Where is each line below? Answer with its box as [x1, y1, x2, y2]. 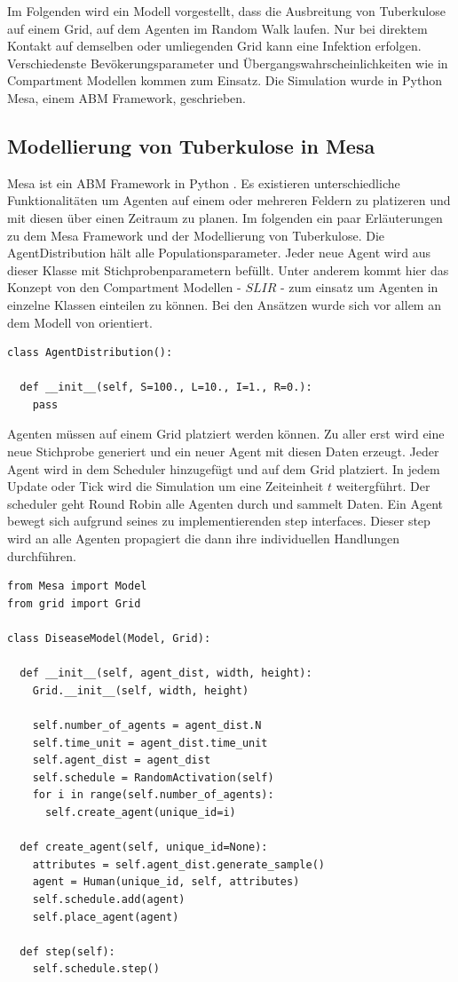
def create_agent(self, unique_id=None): [20, 841, 268, 854]
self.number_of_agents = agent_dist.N [32, 718, 262, 732]
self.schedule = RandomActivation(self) [32, 771, 274, 784]
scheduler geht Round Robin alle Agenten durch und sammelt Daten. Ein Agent [7, 494, 444, 512]
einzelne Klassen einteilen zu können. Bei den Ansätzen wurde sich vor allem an [7, 295, 441, 313]
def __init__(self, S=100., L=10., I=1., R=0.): [20, 381, 312, 394]
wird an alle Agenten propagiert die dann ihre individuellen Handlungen [7, 529, 400, 548]
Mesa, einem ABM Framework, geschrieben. [7, 88, 246, 107]
